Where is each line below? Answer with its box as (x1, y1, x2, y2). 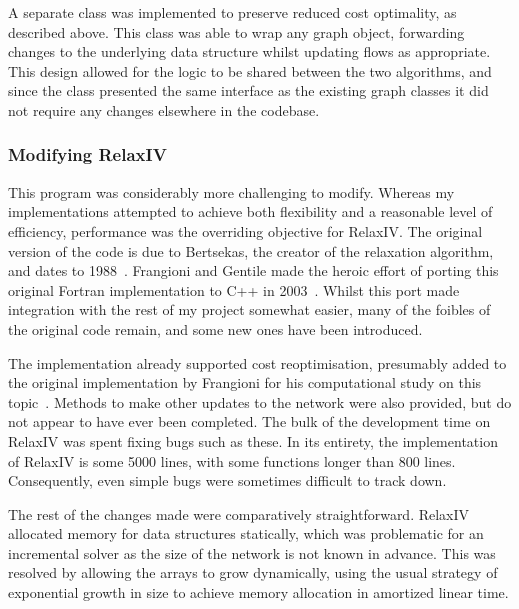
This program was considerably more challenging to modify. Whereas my (8, 181, 455, 202)
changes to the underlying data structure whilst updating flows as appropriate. (8, 41, 491, 62)
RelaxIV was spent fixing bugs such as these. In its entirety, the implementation (8, 430, 498, 451)
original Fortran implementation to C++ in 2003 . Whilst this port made (8, 279, 460, 300)
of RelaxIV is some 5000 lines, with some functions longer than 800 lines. (8, 450, 456, 471)
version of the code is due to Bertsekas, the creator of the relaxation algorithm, (8, 240, 494, 261)
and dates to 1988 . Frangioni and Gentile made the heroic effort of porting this (8, 260, 499, 281)
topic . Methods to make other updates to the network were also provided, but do (8, 391, 512, 412)
